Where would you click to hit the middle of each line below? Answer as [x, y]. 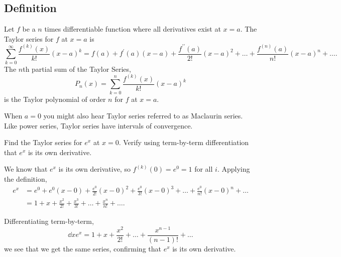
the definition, [26, 179]
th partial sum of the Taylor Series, [77, 69]
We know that [26, 169]
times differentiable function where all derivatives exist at [133, 29]
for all [204, 169]
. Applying [234, 169]
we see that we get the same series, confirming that [83, 248]
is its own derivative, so [94, 169]
